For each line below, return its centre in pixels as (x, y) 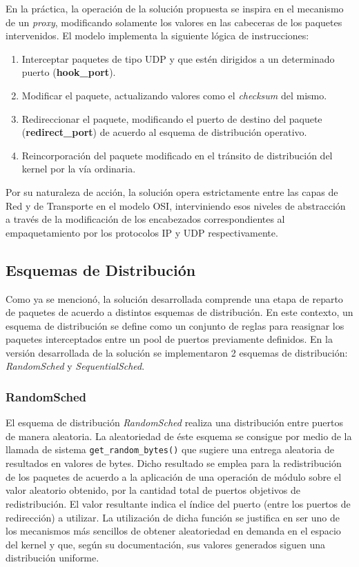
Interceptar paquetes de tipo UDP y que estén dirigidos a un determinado (178, 58)
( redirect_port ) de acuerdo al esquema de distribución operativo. (164, 132)
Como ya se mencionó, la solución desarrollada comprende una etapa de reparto (174, 298)
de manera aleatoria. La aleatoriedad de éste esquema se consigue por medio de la (179, 436)
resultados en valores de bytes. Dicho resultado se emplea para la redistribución (174, 463)
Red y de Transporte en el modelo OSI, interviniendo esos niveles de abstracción (176, 205)
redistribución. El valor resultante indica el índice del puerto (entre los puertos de (178, 503)
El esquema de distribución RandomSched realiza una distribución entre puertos (175, 422)
